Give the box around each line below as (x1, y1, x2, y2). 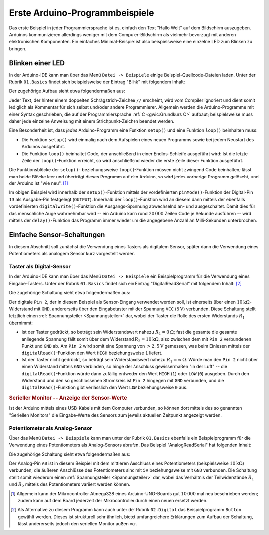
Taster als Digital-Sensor (9, 263, 71, 270)
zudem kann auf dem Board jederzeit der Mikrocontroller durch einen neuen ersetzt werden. (18, 498, 208, 504)
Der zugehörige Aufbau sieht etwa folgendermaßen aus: (9, 88, 125, 94)
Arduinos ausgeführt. (21, 144, 66, 150)
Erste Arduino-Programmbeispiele (9, 7, 154, 18)
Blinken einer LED (9, 59, 65, 67)
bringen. (9, 45, 27, 52)
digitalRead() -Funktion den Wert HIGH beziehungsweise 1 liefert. (21, 350, 163, 356)
